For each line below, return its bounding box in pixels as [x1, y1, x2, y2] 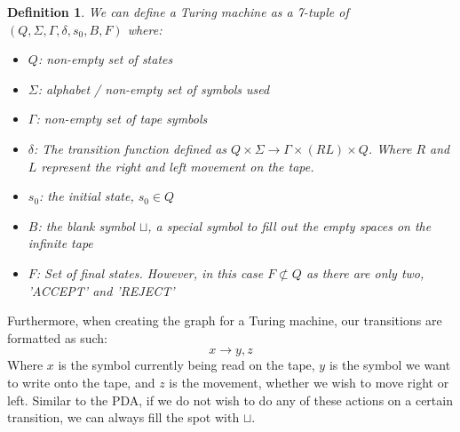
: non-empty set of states [37, 50, 173, 68]
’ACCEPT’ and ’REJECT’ [28, 281, 175, 300]
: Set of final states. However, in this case [36, 263, 264, 282]
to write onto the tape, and [7, 372, 155, 391]
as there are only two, [305, 263, 424, 282]
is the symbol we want [329, 356, 451, 374]
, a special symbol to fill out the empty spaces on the [147, 216, 432, 235]
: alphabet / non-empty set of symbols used [37, 79, 270, 98]
